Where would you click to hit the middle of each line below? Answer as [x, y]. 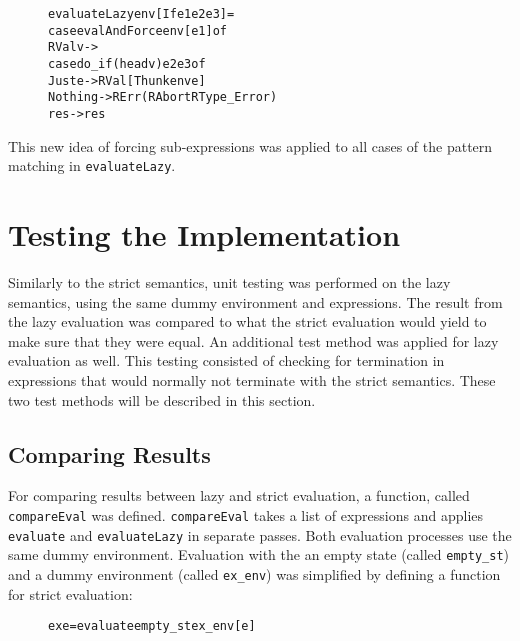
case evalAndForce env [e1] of [137, 30]
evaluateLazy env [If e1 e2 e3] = [141, 14]
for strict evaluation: [70, 593]
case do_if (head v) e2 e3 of [127, 63]
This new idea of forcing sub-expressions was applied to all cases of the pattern [250, 145]
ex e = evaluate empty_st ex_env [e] [152, 626]
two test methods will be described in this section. [162, 399]
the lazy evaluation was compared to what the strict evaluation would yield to [247, 321]
